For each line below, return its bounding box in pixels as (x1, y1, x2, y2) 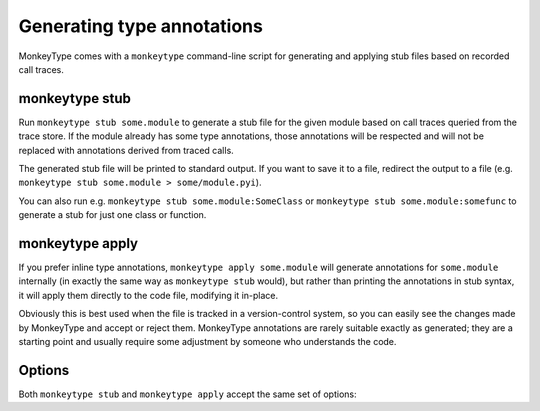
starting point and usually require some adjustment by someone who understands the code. (18, 336, 397, 348)
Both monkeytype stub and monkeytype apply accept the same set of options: (18, 388, 357, 400)
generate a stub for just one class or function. (18, 209, 207, 221)
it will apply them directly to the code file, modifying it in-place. (18, 289, 279, 301)
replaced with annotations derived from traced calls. (18, 144, 234, 156)
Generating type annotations (18, 15, 264, 37)
